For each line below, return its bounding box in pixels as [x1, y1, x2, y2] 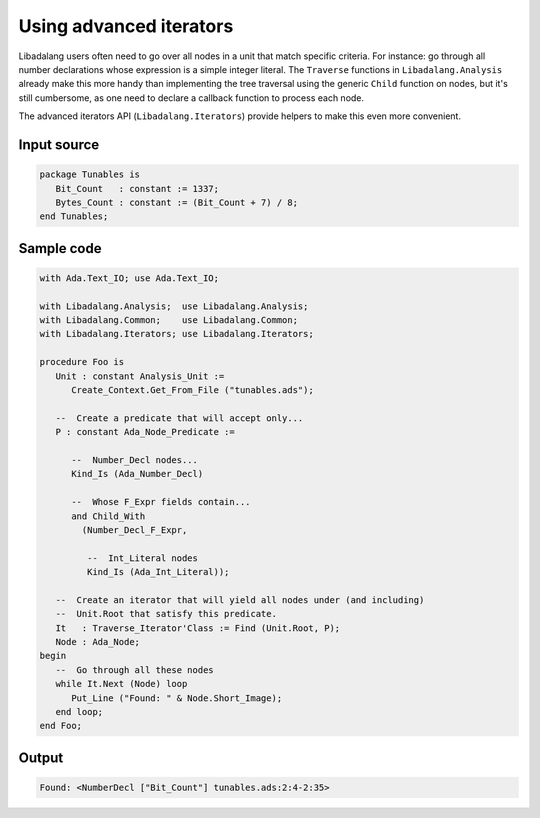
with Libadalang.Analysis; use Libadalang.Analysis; [39, 300, 309, 312]
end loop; [55, 706, 104, 717]
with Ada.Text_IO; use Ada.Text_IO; [39, 272, 220, 284]
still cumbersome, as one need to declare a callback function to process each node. [18, 91, 365, 104]
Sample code [18, 240, 102, 257]
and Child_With [71, 510, 146, 522]
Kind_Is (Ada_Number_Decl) [71, 468, 204, 480]
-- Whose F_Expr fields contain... [71, 496, 251, 508]
